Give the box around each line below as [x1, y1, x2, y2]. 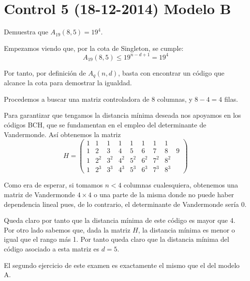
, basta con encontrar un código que [118, 67, 225, 78]
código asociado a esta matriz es [4, 243, 100, 253]
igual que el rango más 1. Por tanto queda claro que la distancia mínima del [4, 234, 229, 244]
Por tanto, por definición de [4, 67, 86, 78]
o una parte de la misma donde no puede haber [93, 189, 234, 200]
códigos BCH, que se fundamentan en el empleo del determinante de [4, 120, 206, 130]
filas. [224, 94, 238, 104]
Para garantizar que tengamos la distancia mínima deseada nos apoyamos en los [4, 110, 241, 120]
